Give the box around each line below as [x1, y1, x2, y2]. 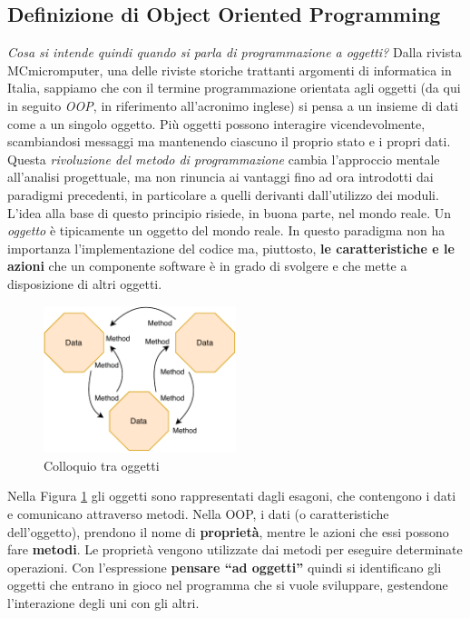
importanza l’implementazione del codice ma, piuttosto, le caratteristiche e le [7, 238, 455, 257]
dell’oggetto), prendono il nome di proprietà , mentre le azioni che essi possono [7, 522, 449, 541]
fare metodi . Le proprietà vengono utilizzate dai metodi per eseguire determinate [7, 540, 463, 559]
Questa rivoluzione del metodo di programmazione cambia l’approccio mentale [7, 149, 440, 168]
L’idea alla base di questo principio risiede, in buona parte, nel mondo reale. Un [7, 203, 452, 222]
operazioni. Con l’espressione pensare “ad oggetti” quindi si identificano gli [7, 557, 442, 576]
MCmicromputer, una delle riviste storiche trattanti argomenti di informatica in [7, 60, 452, 79]
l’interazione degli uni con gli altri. [7, 593, 200, 612]
